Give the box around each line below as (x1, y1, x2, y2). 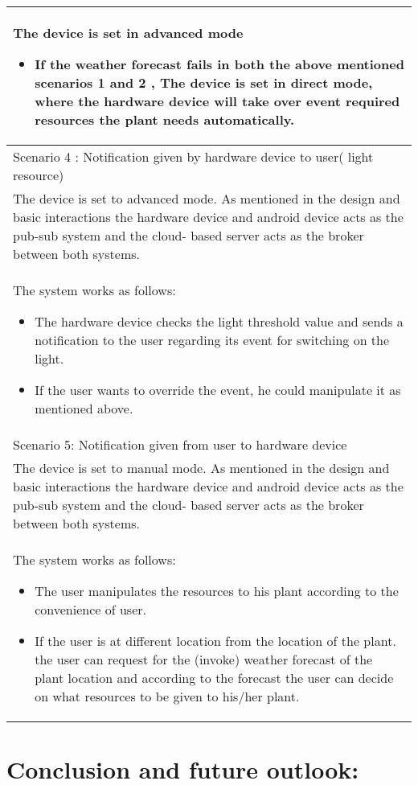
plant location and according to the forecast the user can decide (35, 668, 394, 687)
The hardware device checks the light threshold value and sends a (35, 312, 404, 331)
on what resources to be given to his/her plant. (35, 687, 300, 705)
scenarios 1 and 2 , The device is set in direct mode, (35, 73, 373, 92)
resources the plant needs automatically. (35, 110, 295, 129)
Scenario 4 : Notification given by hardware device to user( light (13, 147, 374, 166)
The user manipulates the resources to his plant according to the (35, 582, 399, 600)
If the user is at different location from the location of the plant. (35, 631, 396, 650)
